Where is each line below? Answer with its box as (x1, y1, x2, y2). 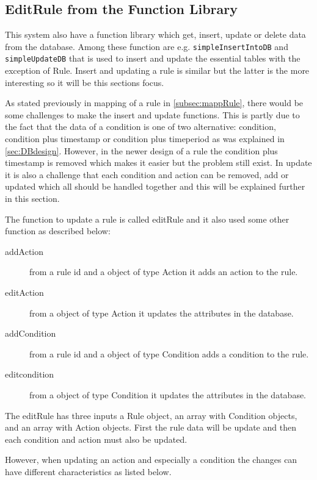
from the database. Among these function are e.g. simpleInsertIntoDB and (5, 40, 288, 52)
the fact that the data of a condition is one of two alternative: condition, (5, 120, 276, 133)
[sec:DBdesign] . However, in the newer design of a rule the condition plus (5, 144, 278, 157)
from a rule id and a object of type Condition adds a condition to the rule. (29, 347, 309, 360)
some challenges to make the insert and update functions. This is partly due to (5, 108, 300, 121)
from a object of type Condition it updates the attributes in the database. (29, 388, 307, 401)
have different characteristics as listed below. (5, 465, 172, 478)
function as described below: (5, 224, 111, 237)
